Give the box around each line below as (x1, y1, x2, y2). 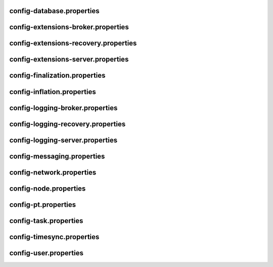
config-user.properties (9, 248, 83, 257)
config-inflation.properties (9, 87, 96, 96)
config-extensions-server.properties (9, 55, 129, 64)
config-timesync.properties (9, 233, 100, 241)
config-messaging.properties (9, 152, 105, 160)
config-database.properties (9, 7, 100, 15)
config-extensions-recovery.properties (9, 39, 137, 48)
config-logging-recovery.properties (9, 119, 126, 128)
